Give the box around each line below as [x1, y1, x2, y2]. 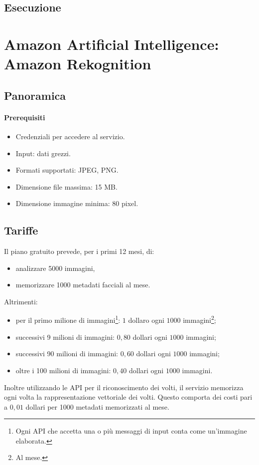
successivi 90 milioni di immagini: [15, 348, 118, 359]
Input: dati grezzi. [15, 148, 71, 158]
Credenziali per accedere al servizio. [15, 131, 125, 141]
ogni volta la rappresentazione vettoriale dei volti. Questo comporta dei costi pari [4, 392, 253, 402]
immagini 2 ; [183, 313, 216, 325]
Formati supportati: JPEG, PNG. [15, 165, 119, 175]
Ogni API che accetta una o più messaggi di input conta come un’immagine [15, 426, 247, 436]
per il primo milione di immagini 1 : [15, 313, 121, 325]
